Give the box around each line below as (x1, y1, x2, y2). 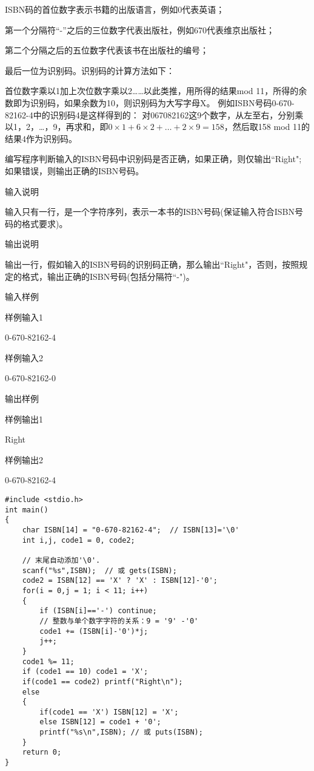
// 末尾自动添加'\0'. (22, 555, 101, 565)
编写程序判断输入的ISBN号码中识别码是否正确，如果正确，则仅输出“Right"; (5, 152, 302, 165)
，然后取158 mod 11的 (224, 120, 310, 133)
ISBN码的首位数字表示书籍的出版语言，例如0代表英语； (5, 3, 225, 15)
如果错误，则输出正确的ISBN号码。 (5, 164, 144, 177)
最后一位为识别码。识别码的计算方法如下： (5, 64, 175, 76)
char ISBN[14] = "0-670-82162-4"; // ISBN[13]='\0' (22, 526, 239, 534)
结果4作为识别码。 (5, 132, 77, 144)
